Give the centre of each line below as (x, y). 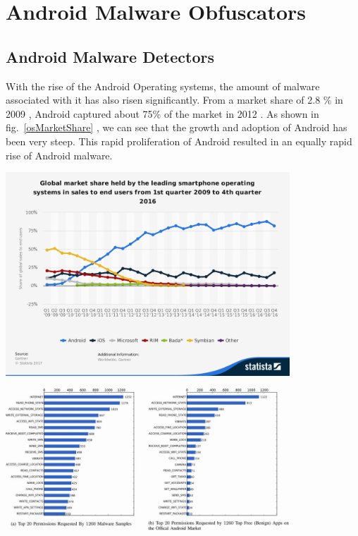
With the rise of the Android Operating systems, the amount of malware (163, 86)
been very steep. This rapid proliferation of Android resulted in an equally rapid (179, 141)
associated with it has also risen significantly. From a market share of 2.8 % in (174, 100)
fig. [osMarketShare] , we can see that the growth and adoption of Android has (177, 127)
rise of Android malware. (59, 155)
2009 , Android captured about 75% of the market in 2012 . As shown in (162, 113)
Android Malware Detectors (110, 56)
